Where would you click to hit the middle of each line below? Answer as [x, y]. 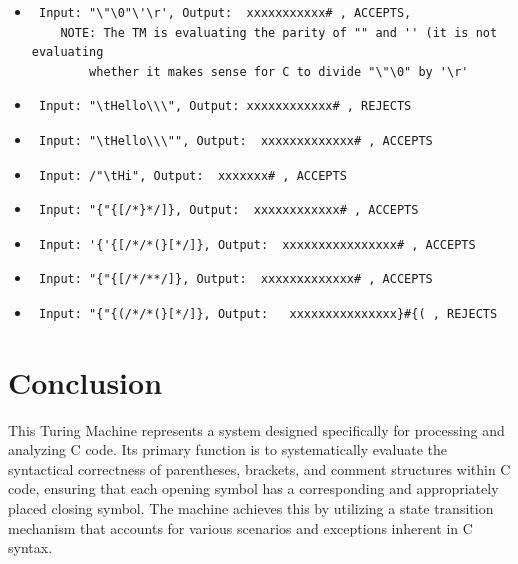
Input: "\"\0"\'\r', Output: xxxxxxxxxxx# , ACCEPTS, [225, 13]
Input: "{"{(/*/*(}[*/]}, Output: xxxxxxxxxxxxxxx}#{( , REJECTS [268, 313]
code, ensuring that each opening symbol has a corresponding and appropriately [253, 488]
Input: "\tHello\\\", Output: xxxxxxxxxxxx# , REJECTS [225, 106]
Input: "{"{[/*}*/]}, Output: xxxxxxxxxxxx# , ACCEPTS [228, 210]
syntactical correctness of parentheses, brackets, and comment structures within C [259, 468]
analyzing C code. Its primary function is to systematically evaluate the [228, 449]
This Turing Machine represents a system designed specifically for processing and [256, 429]
